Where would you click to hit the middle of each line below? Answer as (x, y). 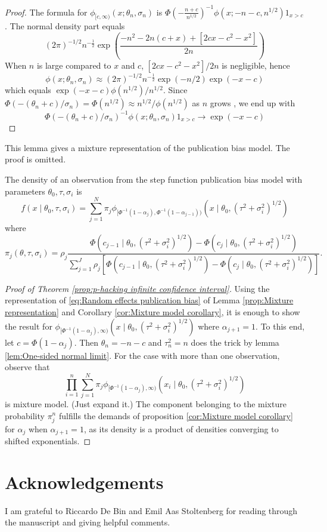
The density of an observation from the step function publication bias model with (154, 179)
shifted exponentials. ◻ (48, 441)
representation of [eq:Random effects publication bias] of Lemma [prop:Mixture (149, 300)
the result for (29, 326)
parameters (25, 191)
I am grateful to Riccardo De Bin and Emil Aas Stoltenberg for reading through (151, 510)
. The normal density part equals (65, 26)
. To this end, (280, 326)
